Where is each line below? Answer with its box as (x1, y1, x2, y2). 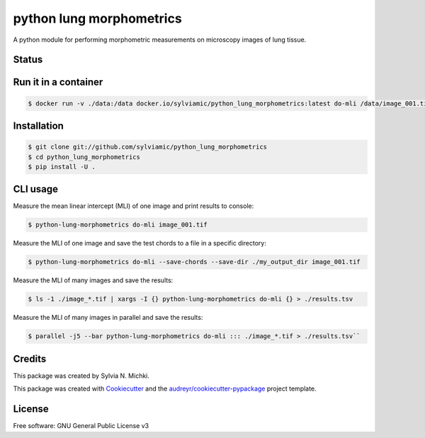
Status (13, 54, 43, 66)
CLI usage (13, 183, 59, 195)
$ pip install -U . (28, 163, 96, 171)
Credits (13, 352, 47, 364)
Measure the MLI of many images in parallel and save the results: (13, 313, 203, 322)
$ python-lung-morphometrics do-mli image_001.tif (28, 221, 208, 229)
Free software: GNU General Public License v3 (13, 422, 149, 430)
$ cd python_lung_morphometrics (28, 153, 141, 161)
